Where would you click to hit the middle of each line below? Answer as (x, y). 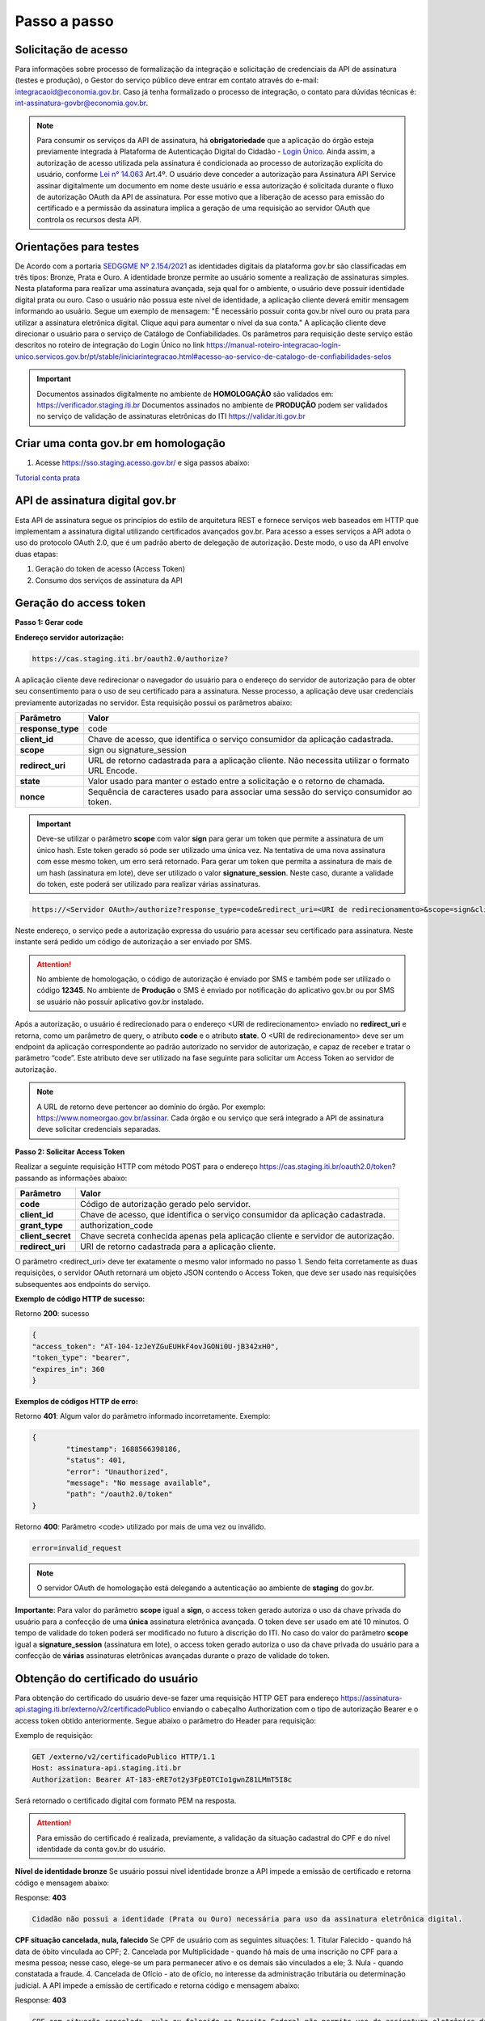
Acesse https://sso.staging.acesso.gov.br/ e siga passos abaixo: (142, 463)
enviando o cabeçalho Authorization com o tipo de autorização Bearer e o (295, 1709)
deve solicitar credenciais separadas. (99, 1129)
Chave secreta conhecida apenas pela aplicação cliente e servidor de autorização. (237, 1235)
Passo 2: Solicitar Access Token (70, 1151)
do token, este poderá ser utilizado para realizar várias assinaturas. (149, 884)
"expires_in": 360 (68, 1369)
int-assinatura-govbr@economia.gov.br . (82, 103)
